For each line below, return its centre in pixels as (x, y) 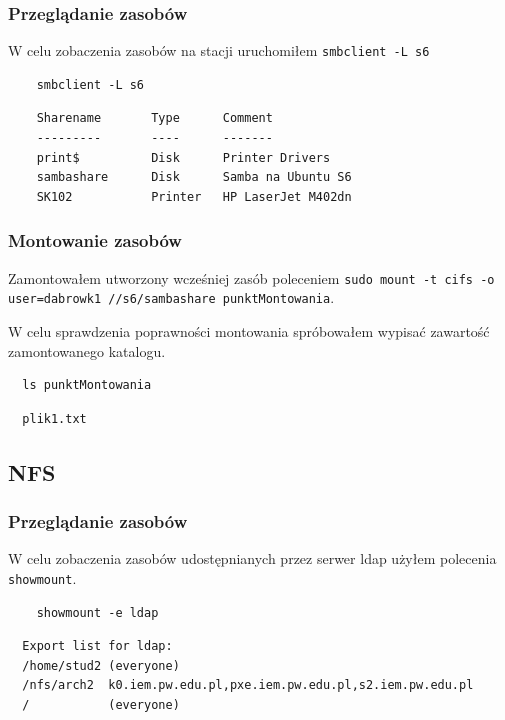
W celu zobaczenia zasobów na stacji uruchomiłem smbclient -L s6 (219, 50)
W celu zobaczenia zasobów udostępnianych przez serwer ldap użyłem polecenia (252, 558)
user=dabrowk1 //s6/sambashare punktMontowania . (171, 297)
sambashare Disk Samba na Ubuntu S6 (194, 177)
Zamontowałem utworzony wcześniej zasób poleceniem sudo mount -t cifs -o (251, 277)
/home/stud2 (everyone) (101, 665)
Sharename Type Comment (154, 118)
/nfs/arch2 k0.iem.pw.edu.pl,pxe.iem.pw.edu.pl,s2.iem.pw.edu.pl (248, 685)
